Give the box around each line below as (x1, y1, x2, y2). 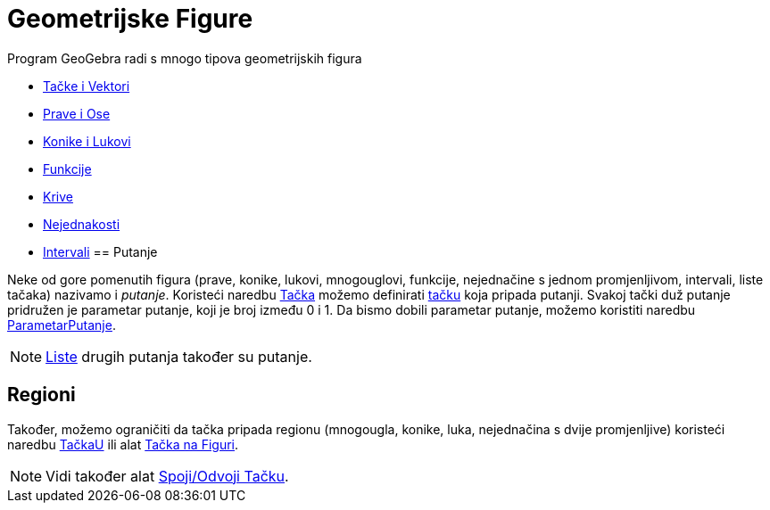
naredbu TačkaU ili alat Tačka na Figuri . (7, 436, 239, 452)
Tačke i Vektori (43, 78, 130, 94)
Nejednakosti (43, 216, 120, 232)
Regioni (7, 383, 76, 407)
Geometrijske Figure (7, 4, 253, 34)
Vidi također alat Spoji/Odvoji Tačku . (46, 466, 289, 485)
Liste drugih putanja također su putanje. (46, 347, 312, 366)
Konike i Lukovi (43, 133, 131, 149)
